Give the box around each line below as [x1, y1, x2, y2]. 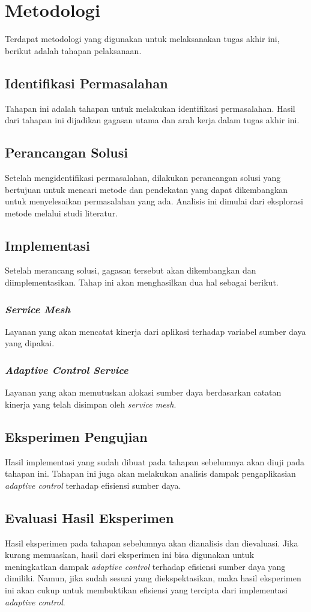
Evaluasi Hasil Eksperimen [5, 508, 174, 527]
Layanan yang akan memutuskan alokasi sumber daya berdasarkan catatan [5, 386, 282, 399]
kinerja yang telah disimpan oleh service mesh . [5, 397, 177, 410]
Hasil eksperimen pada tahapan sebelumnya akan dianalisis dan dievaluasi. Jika [5, 536, 298, 549]
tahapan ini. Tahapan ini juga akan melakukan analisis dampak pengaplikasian [5, 467, 296, 480]
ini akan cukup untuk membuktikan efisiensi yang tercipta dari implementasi [5, 584, 288, 596]
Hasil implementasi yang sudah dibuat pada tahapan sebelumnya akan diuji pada [5, 455, 304, 468]
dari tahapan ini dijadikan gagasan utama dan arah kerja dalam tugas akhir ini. [5, 114, 300, 126]
